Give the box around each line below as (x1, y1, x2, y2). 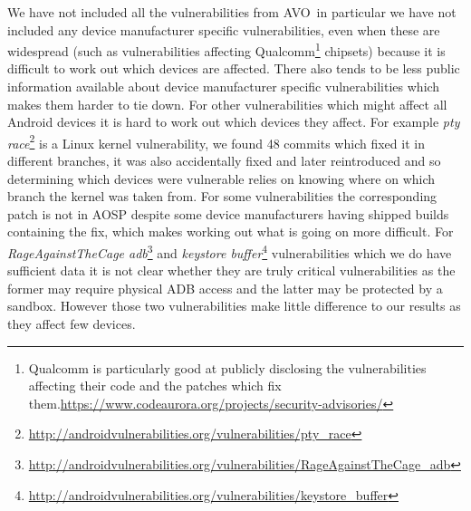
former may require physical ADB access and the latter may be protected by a (7, 278, 443, 297)
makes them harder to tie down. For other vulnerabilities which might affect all (7, 94, 447, 113)
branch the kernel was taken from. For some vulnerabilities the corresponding (7, 187, 437, 206)
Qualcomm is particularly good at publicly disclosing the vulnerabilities (28, 358, 427, 377)
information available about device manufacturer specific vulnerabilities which (7, 77, 440, 96)
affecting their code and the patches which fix (28, 376, 282, 395)
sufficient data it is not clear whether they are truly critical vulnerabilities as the (7, 261, 456, 280)
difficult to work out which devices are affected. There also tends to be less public (7, 59, 460, 78)
